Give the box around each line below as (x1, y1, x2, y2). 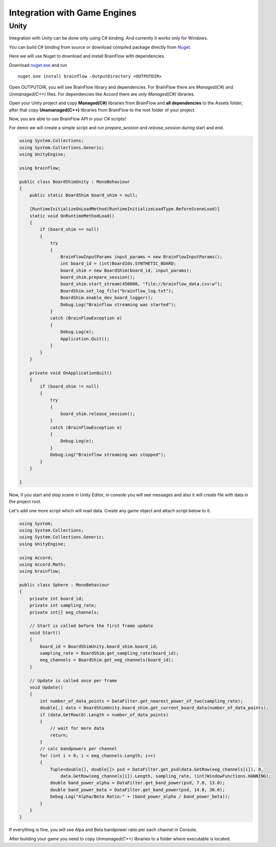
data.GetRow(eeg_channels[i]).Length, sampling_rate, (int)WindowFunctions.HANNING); (60, 773, 272, 779)
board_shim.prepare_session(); (60, 275, 135, 280)
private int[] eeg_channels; (29, 609, 99, 615)
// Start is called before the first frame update (29, 623, 153, 629)
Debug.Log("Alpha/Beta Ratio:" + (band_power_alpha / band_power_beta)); (50, 794, 230, 800)
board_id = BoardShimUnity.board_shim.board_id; (39, 644, 158, 649)
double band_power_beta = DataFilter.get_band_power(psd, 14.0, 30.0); (50, 787, 225, 792)
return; (50, 732, 68, 738)
